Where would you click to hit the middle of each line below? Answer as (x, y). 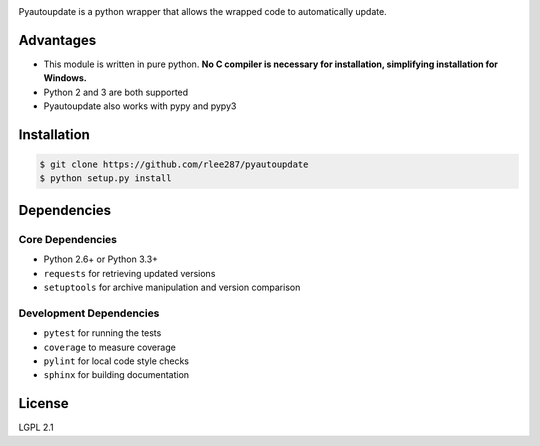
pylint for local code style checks (116, 361)
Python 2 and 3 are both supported (116, 92)
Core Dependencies (68, 239)
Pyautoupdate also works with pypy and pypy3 (140, 106)
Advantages (57, 40)
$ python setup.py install (105, 178)
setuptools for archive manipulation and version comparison (172, 287)
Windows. (65, 78)
